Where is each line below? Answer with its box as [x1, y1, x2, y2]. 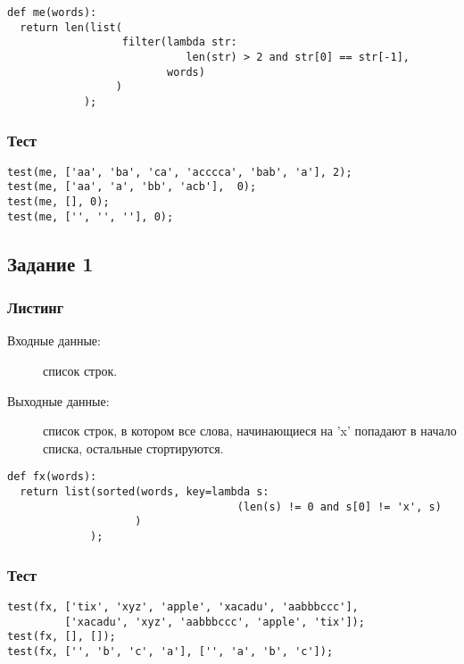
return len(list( [20, 21, 122, 34]
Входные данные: [7, 331, 101, 350]
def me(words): [7, 6, 97, 19]
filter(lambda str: [121, 36, 237, 49]
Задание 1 [7, 249, 94, 277]
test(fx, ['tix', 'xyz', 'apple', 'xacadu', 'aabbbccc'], [7, 600, 359, 613]
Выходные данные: [7, 391, 110, 410]
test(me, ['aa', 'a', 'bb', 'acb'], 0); [7, 180, 257, 194]
